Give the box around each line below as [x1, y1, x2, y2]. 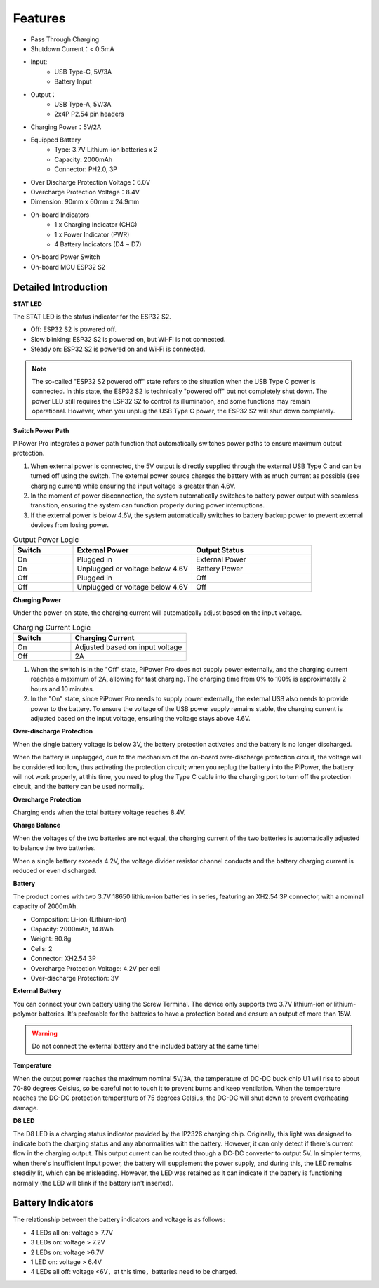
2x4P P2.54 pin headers [54, 109, 124, 119]
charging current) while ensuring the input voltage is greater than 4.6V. [30, 482, 236, 490]
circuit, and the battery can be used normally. [13, 783, 145, 791]
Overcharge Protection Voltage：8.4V [30, 188, 140, 197]
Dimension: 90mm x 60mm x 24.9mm [30, 197, 140, 206]
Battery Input [54, 77, 92, 86]
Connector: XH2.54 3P [30, 955, 96, 963]
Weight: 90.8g [30, 934, 72, 943]
